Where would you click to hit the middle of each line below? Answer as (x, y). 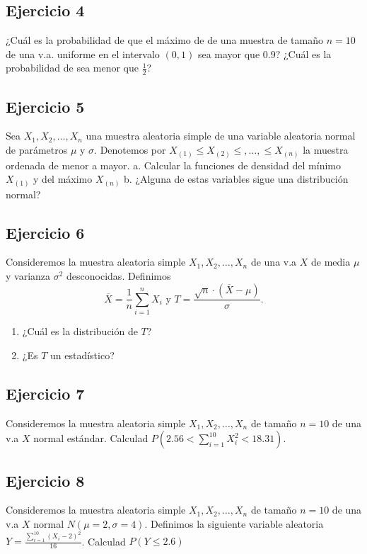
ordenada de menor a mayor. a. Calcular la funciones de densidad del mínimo (173, 165)
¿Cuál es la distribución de (80, 331)
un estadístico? (82, 355)
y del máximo (63, 179)
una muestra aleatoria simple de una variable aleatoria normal (221, 136)
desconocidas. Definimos (119, 276)
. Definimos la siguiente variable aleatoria (234, 523)
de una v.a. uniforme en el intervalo (83, 53)
